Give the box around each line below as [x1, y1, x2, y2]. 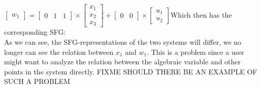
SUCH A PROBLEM [4, 76, 71, 86]
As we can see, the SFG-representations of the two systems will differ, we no [4, 37, 242, 47]
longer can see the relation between [4, 46, 114, 57]
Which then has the [170, 9, 232, 20]
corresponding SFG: [4, 27, 66, 37]
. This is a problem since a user [147, 46, 244, 57]
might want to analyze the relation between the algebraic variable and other [4, 56, 241, 67]
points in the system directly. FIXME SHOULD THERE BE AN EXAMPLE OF [4, 66, 257, 76]
